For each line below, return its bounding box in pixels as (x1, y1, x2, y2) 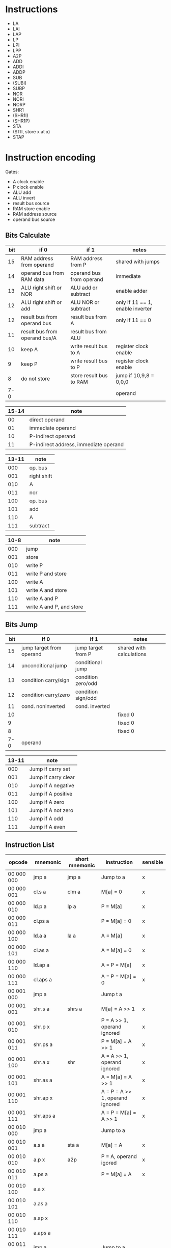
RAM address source (12, 211, 57, 217)
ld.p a (33, 903, 47, 910)
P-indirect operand (29, 433, 76, 440)
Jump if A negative (29, 782, 75, 789)
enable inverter (116, 305, 152, 312)
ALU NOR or (70, 299, 100, 306)
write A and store (26, 586, 67, 593)
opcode (8, 859, 28, 866)
